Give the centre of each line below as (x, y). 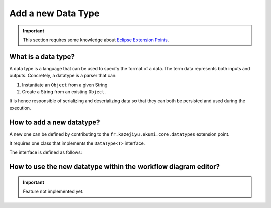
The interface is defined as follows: (46, 152)
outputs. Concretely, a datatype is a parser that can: (63, 76)
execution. (20, 108)
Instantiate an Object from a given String (65, 85)
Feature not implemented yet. (53, 192)
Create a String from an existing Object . (64, 92)
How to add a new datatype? (55, 122)
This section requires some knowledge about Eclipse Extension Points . (96, 40)
